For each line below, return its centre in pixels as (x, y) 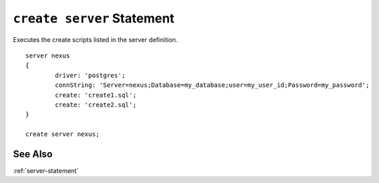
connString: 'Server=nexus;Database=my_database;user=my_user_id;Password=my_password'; (212, 85)
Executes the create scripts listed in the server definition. (95, 39)
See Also (33, 154)
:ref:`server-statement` (46, 170)
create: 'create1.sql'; (96, 95)
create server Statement (94, 18)
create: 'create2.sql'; (96, 104)
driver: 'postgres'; (90, 75)
